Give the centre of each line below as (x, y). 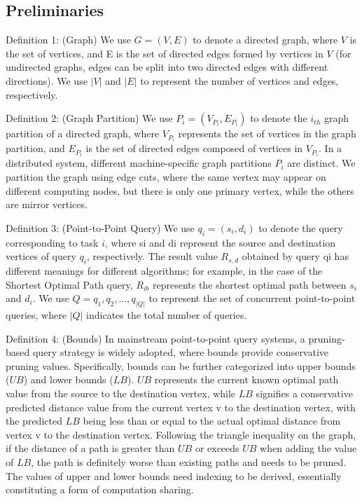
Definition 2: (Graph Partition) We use (89, 118)
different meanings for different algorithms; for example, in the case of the (164, 270)
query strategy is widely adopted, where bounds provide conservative (181, 352)
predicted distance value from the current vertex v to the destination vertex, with (181, 407)
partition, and (35, 148)
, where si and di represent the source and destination (220, 242)
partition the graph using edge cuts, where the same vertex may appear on (166, 176)
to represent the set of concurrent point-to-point (252, 298)
